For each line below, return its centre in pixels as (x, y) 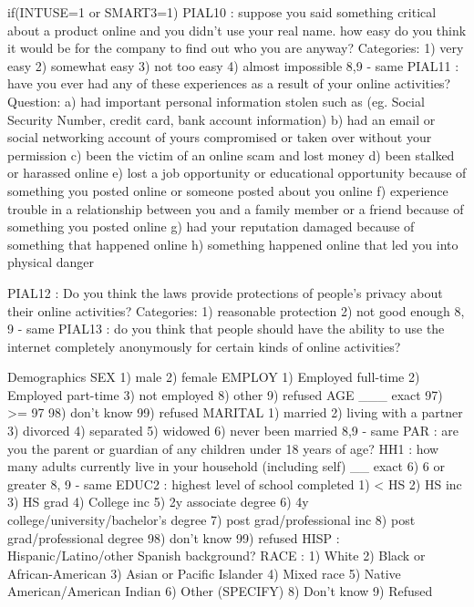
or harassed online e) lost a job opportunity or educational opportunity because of (237, 173)
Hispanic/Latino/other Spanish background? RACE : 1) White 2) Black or (216, 556)
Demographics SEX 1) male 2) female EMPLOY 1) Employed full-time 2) (214, 377)
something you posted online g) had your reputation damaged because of (211, 226)
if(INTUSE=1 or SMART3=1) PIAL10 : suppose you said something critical (222, 12)
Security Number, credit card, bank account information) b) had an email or (222, 119)
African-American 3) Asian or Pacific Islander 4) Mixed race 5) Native (204, 573)
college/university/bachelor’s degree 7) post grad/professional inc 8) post (211, 520)
